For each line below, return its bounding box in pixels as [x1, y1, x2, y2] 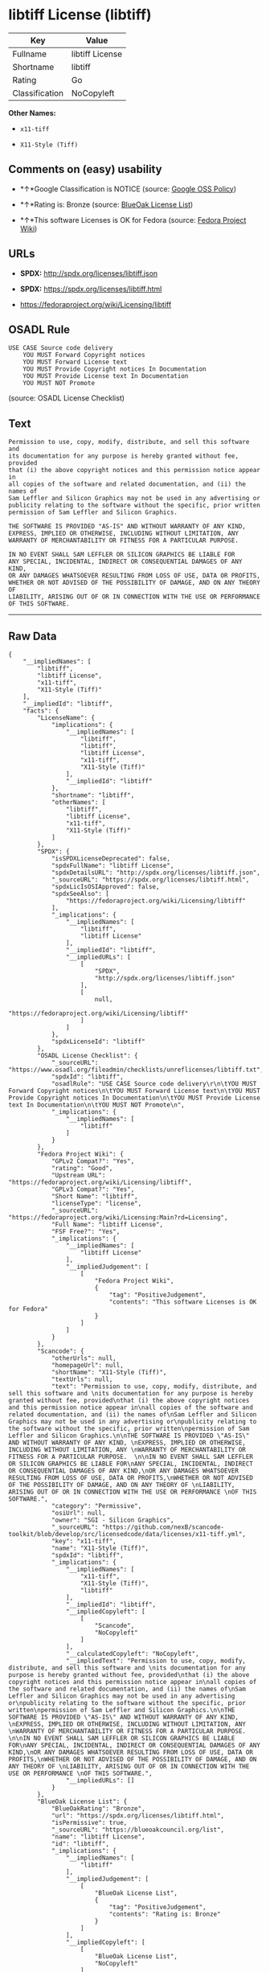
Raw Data [8, 629, 58, 643]
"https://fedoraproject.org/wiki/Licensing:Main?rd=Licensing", [8, 1214, 228, 1222]
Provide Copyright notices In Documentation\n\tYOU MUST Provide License [8, 1094, 261, 1102]
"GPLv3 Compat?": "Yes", [51, 1185, 135, 1193]
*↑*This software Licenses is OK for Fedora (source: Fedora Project [19, 215, 247, 224]
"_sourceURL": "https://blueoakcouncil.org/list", [51, 1826, 225, 1834]
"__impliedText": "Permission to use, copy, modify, [65, 1657, 247, 1665]
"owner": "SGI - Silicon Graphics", [51, 1516, 174, 1524]
